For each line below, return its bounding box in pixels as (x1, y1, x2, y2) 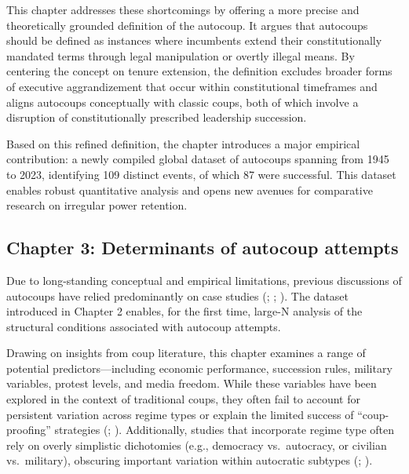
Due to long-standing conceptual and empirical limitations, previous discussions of (6, 272, 402, 288)
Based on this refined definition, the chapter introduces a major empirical (6, 135, 360, 151)
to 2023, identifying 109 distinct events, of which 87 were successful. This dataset (6, 166, 396, 182)
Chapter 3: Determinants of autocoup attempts (6, 235, 399, 260)
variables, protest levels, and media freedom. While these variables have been (6, 375, 377, 392)
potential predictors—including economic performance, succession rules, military (6, 359, 393, 376)
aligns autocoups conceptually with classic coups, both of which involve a (6, 93, 359, 110)
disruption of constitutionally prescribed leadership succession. (6, 109, 307, 126)
